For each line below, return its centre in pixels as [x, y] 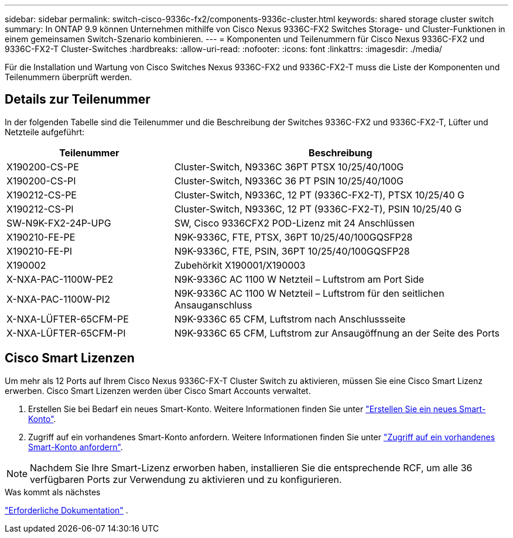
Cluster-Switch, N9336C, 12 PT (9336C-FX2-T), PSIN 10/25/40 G [318, 209]
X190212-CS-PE [42, 195]
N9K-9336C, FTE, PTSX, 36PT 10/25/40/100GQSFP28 [293, 237]
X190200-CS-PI [41, 181]
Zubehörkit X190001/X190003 [240, 265]
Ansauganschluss [213, 305]
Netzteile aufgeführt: [45, 132]
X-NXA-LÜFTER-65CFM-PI [66, 333]
